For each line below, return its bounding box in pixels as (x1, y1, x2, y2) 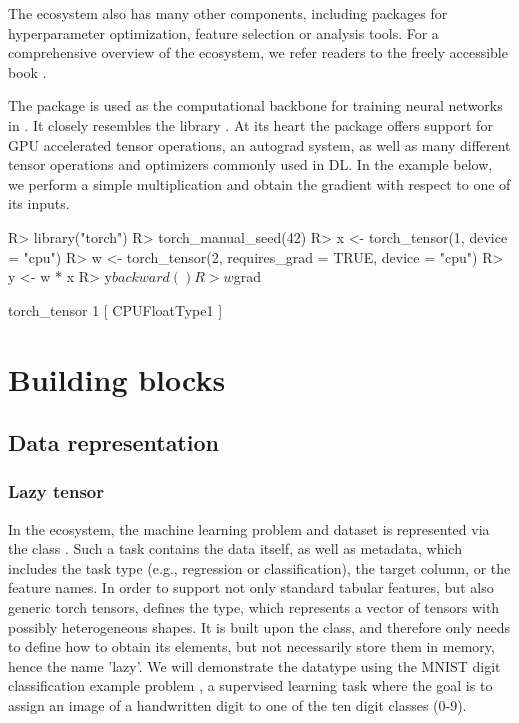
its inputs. (8, 193, 70, 214)
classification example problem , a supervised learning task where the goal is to (8, 675, 493, 696)
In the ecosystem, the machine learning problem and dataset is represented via (8, 518, 490, 539)
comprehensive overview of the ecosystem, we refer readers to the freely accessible (8, 42, 508, 63)
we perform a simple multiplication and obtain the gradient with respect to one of (8, 173, 511, 194)
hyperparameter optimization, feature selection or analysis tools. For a (8, 22, 439, 43)
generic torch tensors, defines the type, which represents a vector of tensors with (8, 597, 500, 618)
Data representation (8, 427, 219, 458)
